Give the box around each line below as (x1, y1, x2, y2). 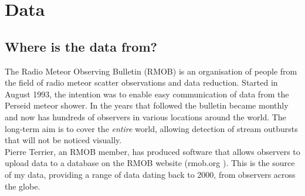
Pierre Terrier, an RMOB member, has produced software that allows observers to (5, 145, 300, 157)
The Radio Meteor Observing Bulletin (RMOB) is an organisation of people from (5, 65, 297, 77)
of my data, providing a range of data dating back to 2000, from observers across (5, 168, 296, 180)
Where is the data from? (5, 37, 157, 55)
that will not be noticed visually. (5, 134, 122, 146)
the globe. (5, 180, 40, 192)
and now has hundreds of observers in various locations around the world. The (5, 110, 286, 123)
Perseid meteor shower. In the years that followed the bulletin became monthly (5, 99, 289, 111)
